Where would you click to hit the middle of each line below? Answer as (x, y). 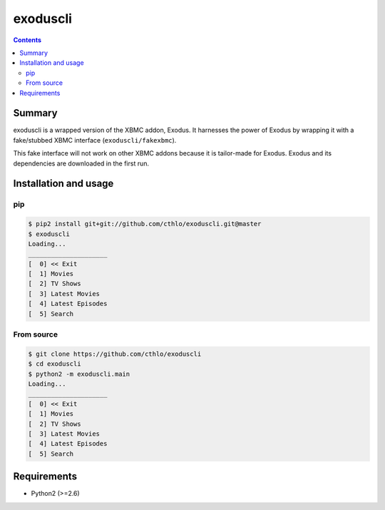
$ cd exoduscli (55, 364)
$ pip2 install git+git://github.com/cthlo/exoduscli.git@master (145, 224)
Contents (27, 40)
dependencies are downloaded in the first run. (81, 163)
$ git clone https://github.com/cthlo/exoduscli (115, 354)
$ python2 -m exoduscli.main (79, 374)
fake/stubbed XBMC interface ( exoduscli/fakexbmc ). (95, 140)
